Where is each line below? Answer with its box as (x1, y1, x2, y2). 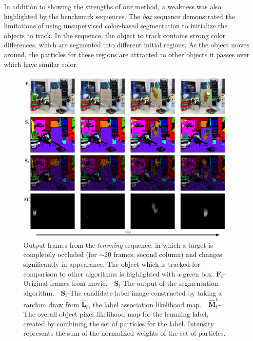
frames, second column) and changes (113, 249, 222, 259)
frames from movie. (50, 278, 108, 288)
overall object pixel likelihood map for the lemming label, (37, 308, 209, 319)
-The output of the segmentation (120, 278, 218, 288)
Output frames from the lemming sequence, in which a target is (23, 239, 213, 250)
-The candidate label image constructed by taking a (67, 288, 222, 298)
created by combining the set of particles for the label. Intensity (23, 318, 214, 328)
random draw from (23, 299, 79, 309)
